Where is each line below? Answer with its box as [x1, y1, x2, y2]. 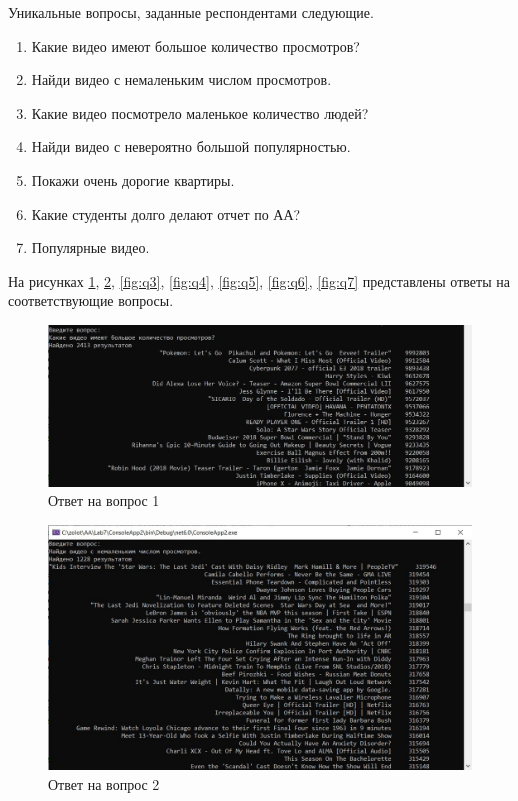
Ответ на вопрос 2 [48, 773, 160, 794]
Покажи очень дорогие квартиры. [31, 169, 235, 190]
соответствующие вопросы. [8, 290, 174, 311]
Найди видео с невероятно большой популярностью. [31, 136, 351, 157]
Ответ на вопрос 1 [48, 490, 160, 511]
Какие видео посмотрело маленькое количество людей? [31, 102, 369, 123]
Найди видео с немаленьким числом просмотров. [31, 69, 332, 90]
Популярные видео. [31, 237, 150, 258]
